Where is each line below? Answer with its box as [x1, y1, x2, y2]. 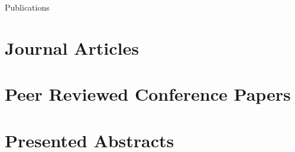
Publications [5, 1, 50, 13]
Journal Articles [5, 35, 139, 60]
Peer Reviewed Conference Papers [5, 82, 291, 106]
